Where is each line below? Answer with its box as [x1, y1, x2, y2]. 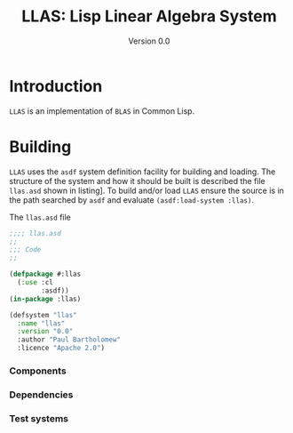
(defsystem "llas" [9, 310, 77, 319]
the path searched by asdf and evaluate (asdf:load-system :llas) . [9, 194, 255, 205]
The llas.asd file [9, 212, 71, 222]
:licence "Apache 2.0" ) [17, 344, 105, 353]
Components [9, 365, 67, 377]
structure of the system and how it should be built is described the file [9, 175, 266, 186]
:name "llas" [17, 318, 66, 328]
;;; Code [9, 245, 42, 254]
